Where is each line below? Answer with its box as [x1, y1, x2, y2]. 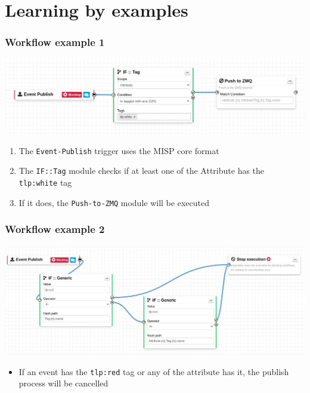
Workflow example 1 [5, 35, 105, 50]
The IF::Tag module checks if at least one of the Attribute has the [18, 164, 265, 177]
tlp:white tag [18, 176, 72, 188]
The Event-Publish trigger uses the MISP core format [18, 144, 219, 156]
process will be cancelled [18, 377, 108, 389]
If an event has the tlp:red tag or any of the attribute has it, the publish [18, 365, 289, 377]
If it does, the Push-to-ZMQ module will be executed [18, 196, 209, 208]
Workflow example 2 [5, 222, 105, 237]
